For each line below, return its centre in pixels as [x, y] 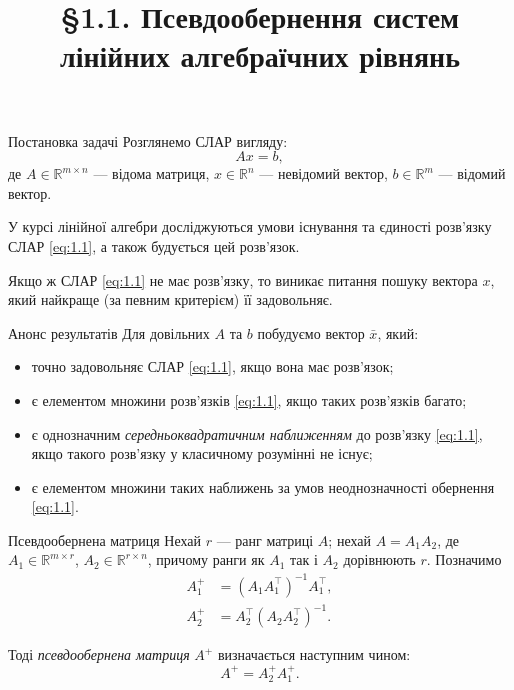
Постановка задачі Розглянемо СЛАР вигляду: [148, 140]
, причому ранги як [206, 559]
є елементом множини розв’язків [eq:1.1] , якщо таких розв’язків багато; [249, 399]
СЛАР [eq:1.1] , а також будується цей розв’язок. [154, 245]
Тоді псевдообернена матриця [99, 654]
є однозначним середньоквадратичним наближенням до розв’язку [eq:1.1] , [257, 433]
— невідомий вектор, [323, 173]
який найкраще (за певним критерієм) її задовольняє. [170, 299]
